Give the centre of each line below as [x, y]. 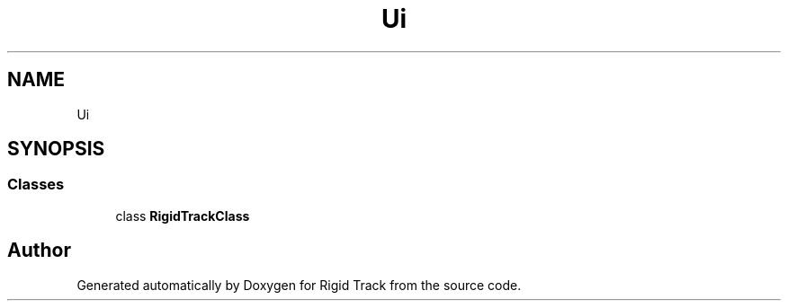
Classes [36, 185]
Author [39, 251]
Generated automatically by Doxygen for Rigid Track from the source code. [299, 285]
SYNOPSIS [56, 149]
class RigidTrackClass [183, 216]
